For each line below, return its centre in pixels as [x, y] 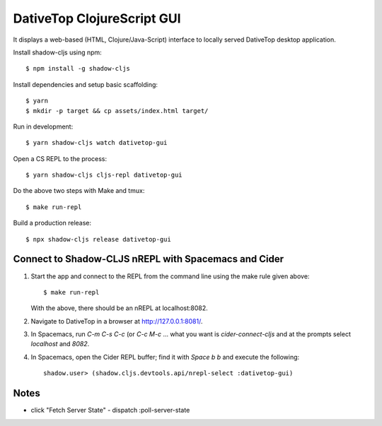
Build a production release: [52, 223]
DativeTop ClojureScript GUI [97, 18]
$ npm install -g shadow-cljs [78, 69]
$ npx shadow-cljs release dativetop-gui [98, 239]
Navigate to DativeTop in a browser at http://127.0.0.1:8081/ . [117, 321]
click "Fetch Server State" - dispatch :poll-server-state [110, 410]
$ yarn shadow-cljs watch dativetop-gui [97, 143]
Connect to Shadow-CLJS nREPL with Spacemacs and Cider [149, 259]
